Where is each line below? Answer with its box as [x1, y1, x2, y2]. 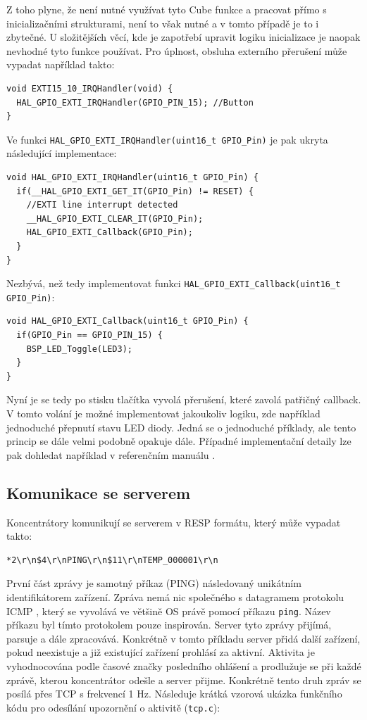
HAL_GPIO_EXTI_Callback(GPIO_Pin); [26, 227, 193, 238]
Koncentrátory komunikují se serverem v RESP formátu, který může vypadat [6, 514, 341, 529]
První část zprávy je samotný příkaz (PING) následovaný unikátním [6, 576, 301, 590]
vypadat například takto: [6, 57, 115, 72]
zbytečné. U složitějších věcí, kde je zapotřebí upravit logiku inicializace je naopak [6, 30, 361, 44]
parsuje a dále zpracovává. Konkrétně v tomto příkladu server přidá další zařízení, [6, 631, 361, 645]
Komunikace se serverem [6, 481, 191, 503]
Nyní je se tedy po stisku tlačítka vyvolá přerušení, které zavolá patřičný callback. [6, 392, 361, 407]
